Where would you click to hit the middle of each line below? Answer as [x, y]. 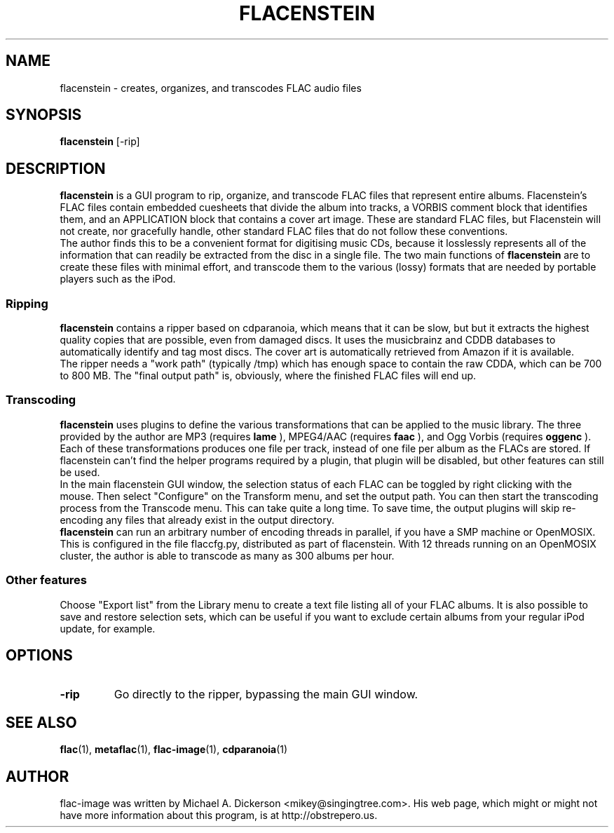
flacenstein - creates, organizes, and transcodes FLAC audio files [211, 88]
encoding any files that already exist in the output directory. [197, 520]
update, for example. [108, 628]
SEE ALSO [41, 722]
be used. [80, 472]
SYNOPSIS [44, 115]
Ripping [27, 303]
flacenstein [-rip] [100, 142]
